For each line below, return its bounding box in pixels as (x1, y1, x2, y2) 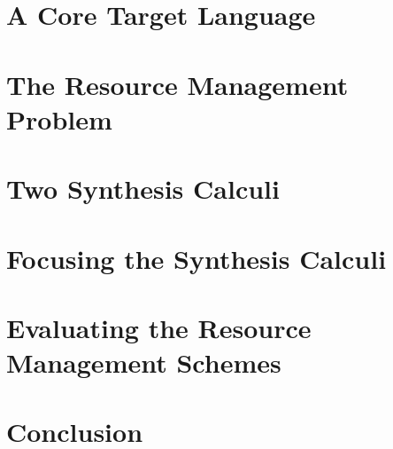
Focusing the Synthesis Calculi (6, 240, 387, 276)
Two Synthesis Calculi (6, 170, 280, 207)
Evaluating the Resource (6, 309, 312, 345)
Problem (6, 100, 112, 137)
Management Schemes (6, 344, 281, 381)
